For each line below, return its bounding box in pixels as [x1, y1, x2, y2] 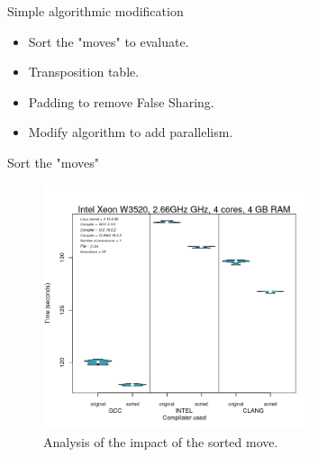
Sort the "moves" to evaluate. [28, 32, 189, 50]
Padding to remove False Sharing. [28, 92, 214, 111]
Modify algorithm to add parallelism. [28, 123, 233, 142]
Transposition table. [28, 62, 140, 81]
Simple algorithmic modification [7, 2, 184, 20]
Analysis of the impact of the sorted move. [43, 432, 278, 451]
